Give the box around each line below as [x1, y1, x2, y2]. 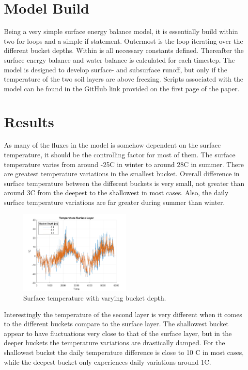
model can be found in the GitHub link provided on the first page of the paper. [4, 83, 240, 93]
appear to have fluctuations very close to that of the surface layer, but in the [4, 328, 232, 338]
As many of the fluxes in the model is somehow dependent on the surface [4, 140, 221, 150]
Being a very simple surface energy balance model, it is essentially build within [4, 26, 238, 36]
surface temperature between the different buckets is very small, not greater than [4, 178, 245, 188]
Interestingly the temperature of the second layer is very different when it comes [4, 309, 242, 319]
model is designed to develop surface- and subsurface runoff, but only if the [4, 64, 227, 74]
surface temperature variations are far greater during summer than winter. [4, 197, 225, 207]
